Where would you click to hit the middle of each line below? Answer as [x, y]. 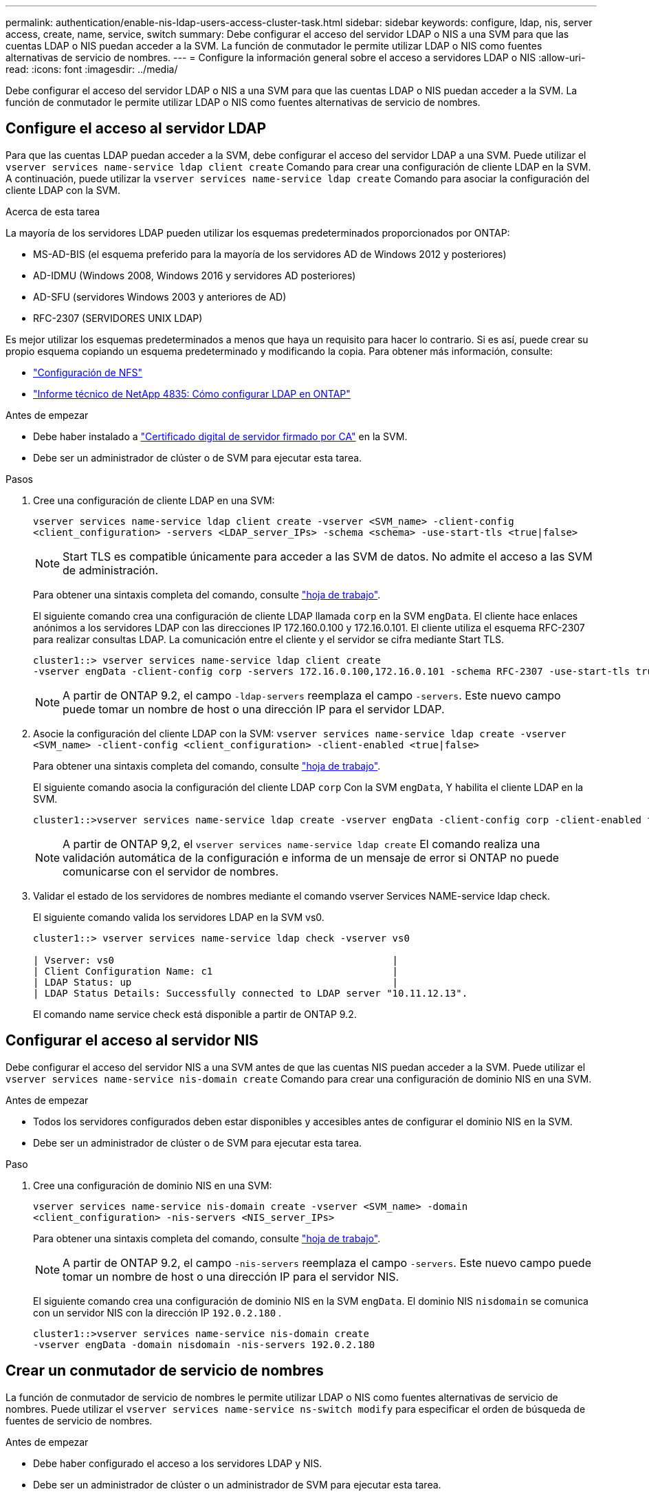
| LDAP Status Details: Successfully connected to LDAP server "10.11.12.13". [251, 993]
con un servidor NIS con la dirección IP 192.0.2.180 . [157, 1312]
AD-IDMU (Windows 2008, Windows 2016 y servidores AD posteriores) [195, 275]
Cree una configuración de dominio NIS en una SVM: [153, 1185]
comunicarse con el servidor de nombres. [171, 871]
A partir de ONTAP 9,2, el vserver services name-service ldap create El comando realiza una [301, 844]
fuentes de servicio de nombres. [79, 1420]
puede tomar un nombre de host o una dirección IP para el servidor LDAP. [254, 709]
